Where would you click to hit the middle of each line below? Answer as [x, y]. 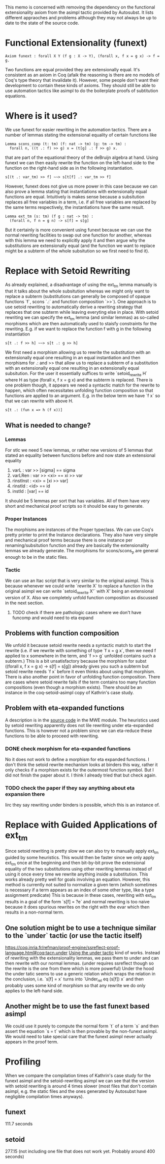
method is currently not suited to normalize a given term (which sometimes [81, 885]
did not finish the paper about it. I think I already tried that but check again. [81, 775]
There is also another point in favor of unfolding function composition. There [82, 677]
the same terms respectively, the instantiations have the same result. [75, 207]
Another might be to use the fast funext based [77, 1006]
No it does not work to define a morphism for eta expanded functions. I [77, 759]
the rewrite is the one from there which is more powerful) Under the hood [80, 969]
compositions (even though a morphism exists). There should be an [74, 687]
